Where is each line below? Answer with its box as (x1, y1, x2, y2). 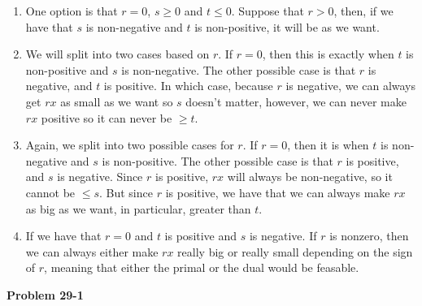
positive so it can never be (41, 109, 172, 126)
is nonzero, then (329, 227, 409, 244)
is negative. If (249, 227, 317, 244)
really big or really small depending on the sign (177, 243, 413, 260)
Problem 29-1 (7, 286, 84, 303)
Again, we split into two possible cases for (25, 136, 234, 153)
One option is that (25, 2, 118, 19)
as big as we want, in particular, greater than (25, 200, 251, 217)
